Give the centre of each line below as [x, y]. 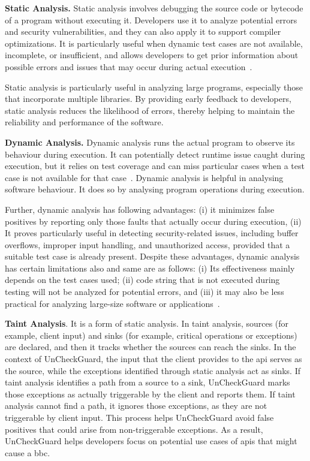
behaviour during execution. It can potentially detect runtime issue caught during [155, 154]
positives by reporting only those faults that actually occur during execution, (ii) [153, 221]
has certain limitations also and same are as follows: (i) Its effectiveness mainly [150, 268]
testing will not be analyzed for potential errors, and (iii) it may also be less [145, 292]
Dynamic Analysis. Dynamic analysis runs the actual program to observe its [150, 142]
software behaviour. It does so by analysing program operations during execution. [155, 189]
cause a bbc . [28, 452]
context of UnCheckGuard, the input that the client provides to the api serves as [154, 359]
